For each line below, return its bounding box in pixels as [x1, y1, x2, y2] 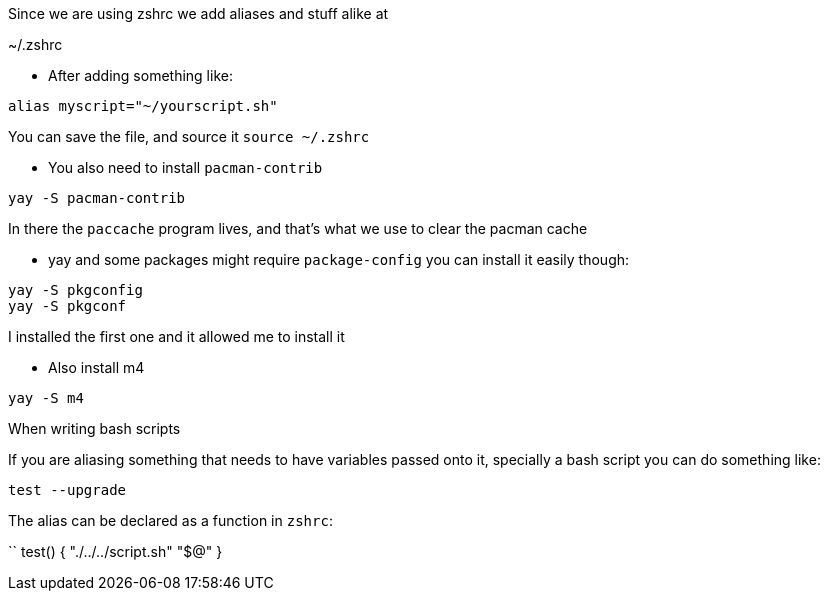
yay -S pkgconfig [8, 282, 143, 298]
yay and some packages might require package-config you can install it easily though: [48, 251, 630, 268]
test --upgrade [8, 482, 127, 498]
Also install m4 [48, 359, 145, 376]
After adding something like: [48, 67, 233, 84]
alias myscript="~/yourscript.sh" [8, 98, 278, 114]
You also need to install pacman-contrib [48, 159, 323, 176]
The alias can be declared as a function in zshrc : [8, 512, 333, 529]
